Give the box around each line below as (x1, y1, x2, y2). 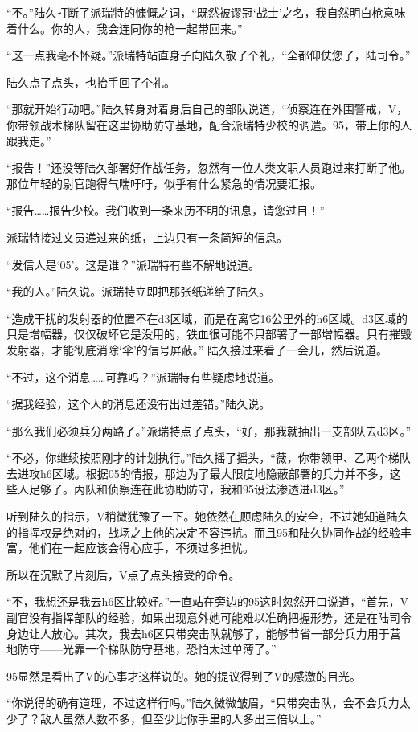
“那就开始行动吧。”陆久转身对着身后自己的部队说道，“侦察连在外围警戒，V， (6, 100, 408, 117)
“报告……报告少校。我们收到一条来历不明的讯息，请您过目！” (6, 202, 325, 219)
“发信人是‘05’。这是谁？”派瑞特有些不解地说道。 (6, 256, 260, 272)
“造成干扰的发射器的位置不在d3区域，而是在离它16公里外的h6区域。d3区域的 (6, 309, 408, 326)
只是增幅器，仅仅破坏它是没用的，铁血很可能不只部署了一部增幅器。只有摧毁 (6, 325, 412, 342)
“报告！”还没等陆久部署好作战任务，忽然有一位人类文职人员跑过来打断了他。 (6, 159, 412, 176)
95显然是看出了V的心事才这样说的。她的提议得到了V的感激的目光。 (6, 667, 361, 684)
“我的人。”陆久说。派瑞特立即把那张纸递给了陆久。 (6, 283, 271, 300)
